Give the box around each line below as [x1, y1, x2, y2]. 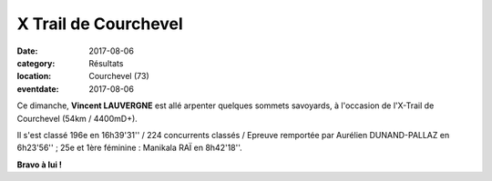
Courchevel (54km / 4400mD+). [16, 113, 138, 124]
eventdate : [16, 83, 59, 95]
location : [16, 71, 52, 82]
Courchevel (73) [88, 71, 149, 82]
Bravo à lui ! [16, 159, 63, 170]
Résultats [88, 57, 124, 68]
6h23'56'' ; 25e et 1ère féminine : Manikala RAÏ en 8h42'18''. [16, 142, 243, 154]
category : [16, 57, 56, 68]
